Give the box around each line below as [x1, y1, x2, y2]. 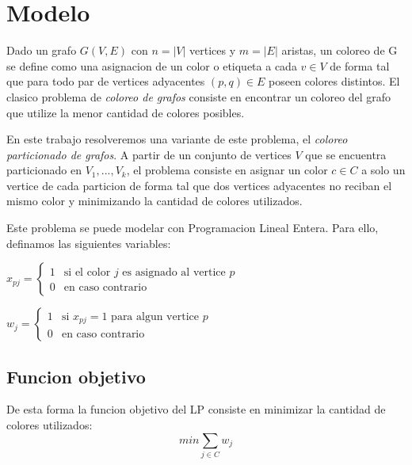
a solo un [361, 162, 406, 178]
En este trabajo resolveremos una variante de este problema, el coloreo [6, 131, 348, 147]
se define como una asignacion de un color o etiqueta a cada [6, 57, 297, 74]
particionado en [6, 162, 82, 178]
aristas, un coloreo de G [281, 42, 398, 59]
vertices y [189, 42, 236, 59]
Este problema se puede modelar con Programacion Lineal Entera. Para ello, [6, 219, 379, 236]
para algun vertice [111, 311, 199, 323]
